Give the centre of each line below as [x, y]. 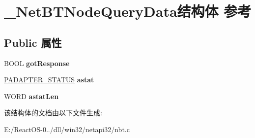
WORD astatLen [31, 96]
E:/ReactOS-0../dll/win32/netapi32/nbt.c [67, 129]
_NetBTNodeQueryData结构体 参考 [128, 11]
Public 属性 [33, 42]
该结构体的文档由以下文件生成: [53, 113]
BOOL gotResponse [37, 63]
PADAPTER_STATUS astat [49, 80]
